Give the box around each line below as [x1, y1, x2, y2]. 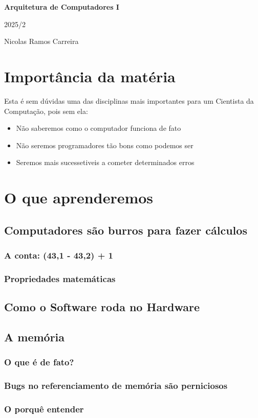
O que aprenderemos [4, 187, 154, 208]
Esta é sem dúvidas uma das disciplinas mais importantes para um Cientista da [4, 95, 254, 106]
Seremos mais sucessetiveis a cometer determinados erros [16, 157, 195, 168]
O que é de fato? [4, 356, 74, 368]
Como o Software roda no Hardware [4, 299, 200, 315]
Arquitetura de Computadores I [4, 2, 119, 12]
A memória [4, 329, 65, 344]
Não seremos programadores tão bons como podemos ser [16, 140, 193, 150]
